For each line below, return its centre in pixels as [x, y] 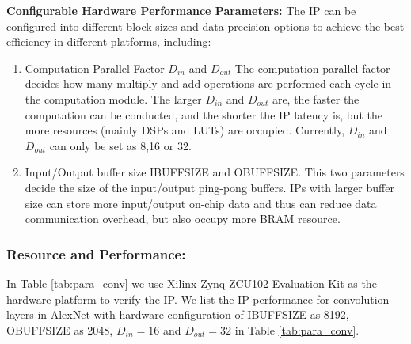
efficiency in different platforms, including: [109, 42]
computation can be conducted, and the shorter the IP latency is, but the [204, 114]
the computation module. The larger [113, 98]
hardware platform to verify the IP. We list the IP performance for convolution [198, 299]
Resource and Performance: [96, 253]
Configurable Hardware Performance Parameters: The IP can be [181, 10]
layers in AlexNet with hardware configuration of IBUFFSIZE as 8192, [178, 314]
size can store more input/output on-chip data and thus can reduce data [201, 203]
